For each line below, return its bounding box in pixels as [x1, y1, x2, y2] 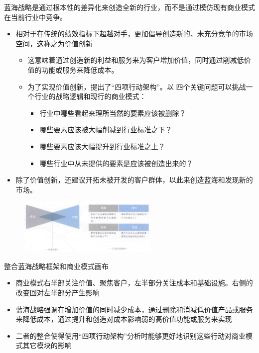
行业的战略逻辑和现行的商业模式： [34, 91, 146, 101]
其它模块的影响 [22, 340, 72, 351]
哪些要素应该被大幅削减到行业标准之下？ [39, 124, 172, 135]
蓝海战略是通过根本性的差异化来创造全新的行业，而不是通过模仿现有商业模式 [4, 2, 255, 12]
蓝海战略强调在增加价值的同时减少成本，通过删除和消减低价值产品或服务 [15, 304, 253, 314]
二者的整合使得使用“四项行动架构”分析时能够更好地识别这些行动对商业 [15, 330, 246, 341]
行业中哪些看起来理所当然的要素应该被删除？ [39, 107, 186, 118]
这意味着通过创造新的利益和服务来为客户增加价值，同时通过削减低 [27, 55, 244, 65]
